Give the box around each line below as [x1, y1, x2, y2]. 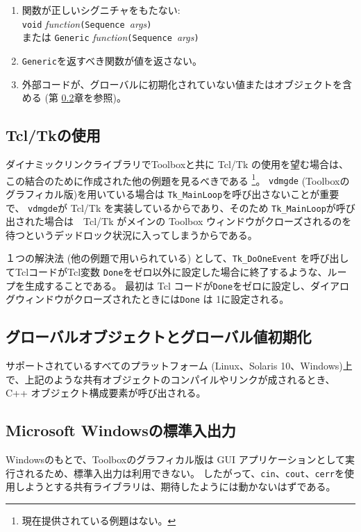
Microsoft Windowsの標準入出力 [6, 419, 236, 441]
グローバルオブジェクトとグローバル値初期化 [6, 326, 312, 347]
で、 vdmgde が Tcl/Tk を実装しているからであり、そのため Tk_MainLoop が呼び [6, 200, 355, 215]
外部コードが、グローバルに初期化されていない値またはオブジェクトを [22, 76, 342, 91]
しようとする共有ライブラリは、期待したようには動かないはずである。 [15, 479, 336, 494]
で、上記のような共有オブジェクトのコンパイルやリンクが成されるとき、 [6, 372, 335, 386]
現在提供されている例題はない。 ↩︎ [22, 513, 176, 528]
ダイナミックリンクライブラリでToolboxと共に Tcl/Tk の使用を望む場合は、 [6, 156, 349, 171]
